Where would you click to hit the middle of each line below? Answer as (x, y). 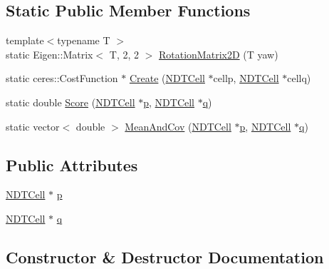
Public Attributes (72, 164)
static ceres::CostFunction (62, 78)
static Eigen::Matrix (49, 54)
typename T (84, 40)
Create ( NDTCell (167, 78)
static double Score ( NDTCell (70, 102)
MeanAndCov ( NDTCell (178, 126)
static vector (33, 126)
